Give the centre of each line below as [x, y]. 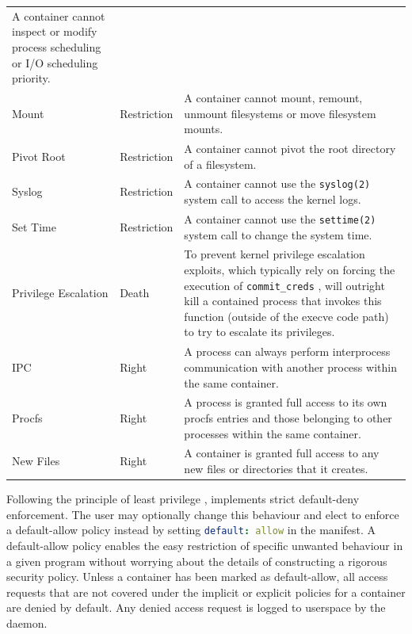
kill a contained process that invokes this [283, 301]
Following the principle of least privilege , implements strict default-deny [183, 499]
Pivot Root [39, 156]
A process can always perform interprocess [287, 351]
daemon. [27, 623]
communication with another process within [290, 367]
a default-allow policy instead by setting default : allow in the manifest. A [191, 530]
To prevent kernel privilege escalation [275, 254]
